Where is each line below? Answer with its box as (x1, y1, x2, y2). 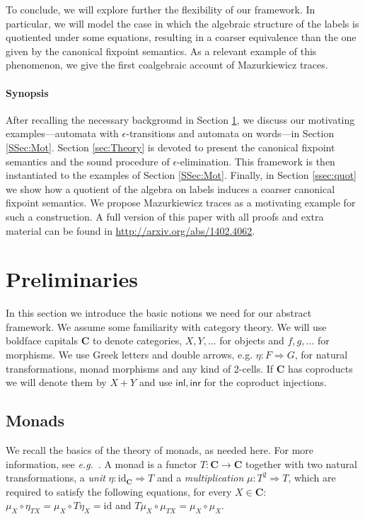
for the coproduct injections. (204, 375, 327, 390)
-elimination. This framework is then (177, 153, 335, 168)
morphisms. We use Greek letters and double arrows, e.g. (6, 347, 253, 362)
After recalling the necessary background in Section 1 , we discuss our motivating (6, 112, 355, 127)
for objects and (219, 333, 284, 348)
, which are (288, 470, 336, 485)
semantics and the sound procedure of (6, 153, 170, 168)
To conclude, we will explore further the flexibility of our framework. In (6, 2, 315, 16)
